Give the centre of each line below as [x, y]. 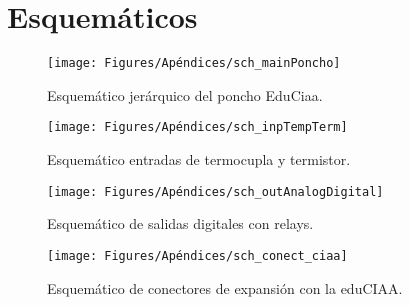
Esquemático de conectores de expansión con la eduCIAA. [225, 287]
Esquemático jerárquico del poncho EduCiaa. [185, 94]
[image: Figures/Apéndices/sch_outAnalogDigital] [215, 191]
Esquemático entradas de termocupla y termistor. [199, 159]
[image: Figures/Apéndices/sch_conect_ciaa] [197, 255]
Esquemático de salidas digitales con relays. [180, 223]
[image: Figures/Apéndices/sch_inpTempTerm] [197, 127]
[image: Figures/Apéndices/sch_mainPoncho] [194, 63]
